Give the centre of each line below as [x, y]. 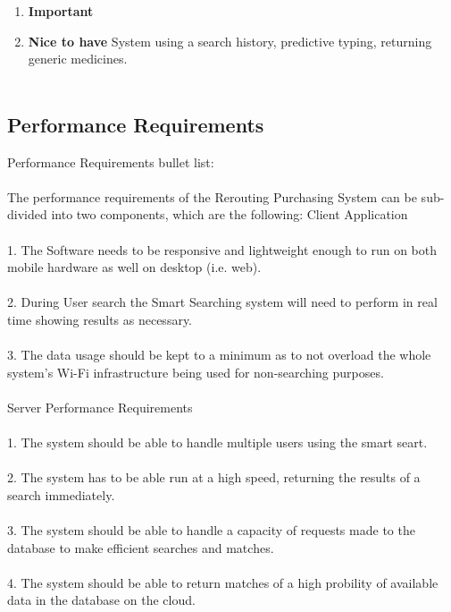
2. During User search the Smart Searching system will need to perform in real [222, 302]
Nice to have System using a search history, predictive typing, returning [230, 41]
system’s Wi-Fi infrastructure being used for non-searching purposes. [196, 372]
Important [61, 11]
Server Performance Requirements [100, 407]
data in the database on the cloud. [101, 600]
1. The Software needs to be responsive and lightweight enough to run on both [222, 249]
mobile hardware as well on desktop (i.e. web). [134, 267]
